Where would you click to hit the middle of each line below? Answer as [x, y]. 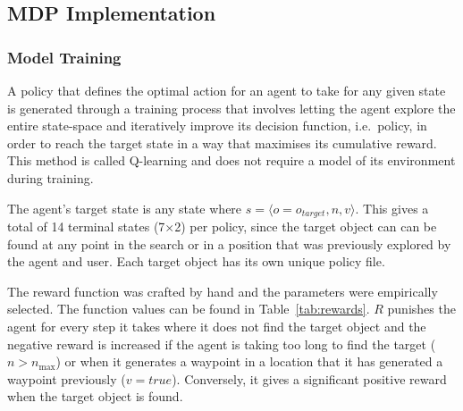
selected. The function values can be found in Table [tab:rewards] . [189, 309]
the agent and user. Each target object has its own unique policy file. [196, 261]
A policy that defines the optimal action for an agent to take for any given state [227, 90]
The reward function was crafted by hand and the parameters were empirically [223, 291]
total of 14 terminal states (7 [86, 226]
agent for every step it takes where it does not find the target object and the [217, 326]
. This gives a [392, 208]
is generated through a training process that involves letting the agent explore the [231, 108]
